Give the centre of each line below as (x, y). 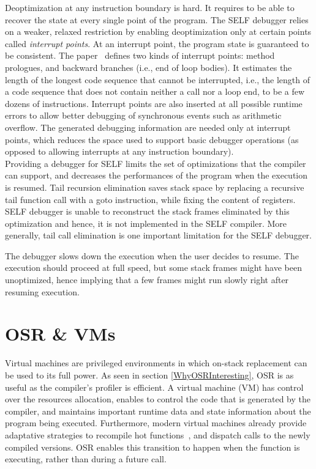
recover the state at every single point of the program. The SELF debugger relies (157, 19)
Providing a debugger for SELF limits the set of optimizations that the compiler (156, 163)
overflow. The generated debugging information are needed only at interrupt (148, 127)
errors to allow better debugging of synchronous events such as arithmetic (143, 115)
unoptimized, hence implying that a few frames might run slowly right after (147, 280)
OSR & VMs (60, 334)
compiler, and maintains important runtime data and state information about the (158, 411)
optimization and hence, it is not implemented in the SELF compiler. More (146, 223)
